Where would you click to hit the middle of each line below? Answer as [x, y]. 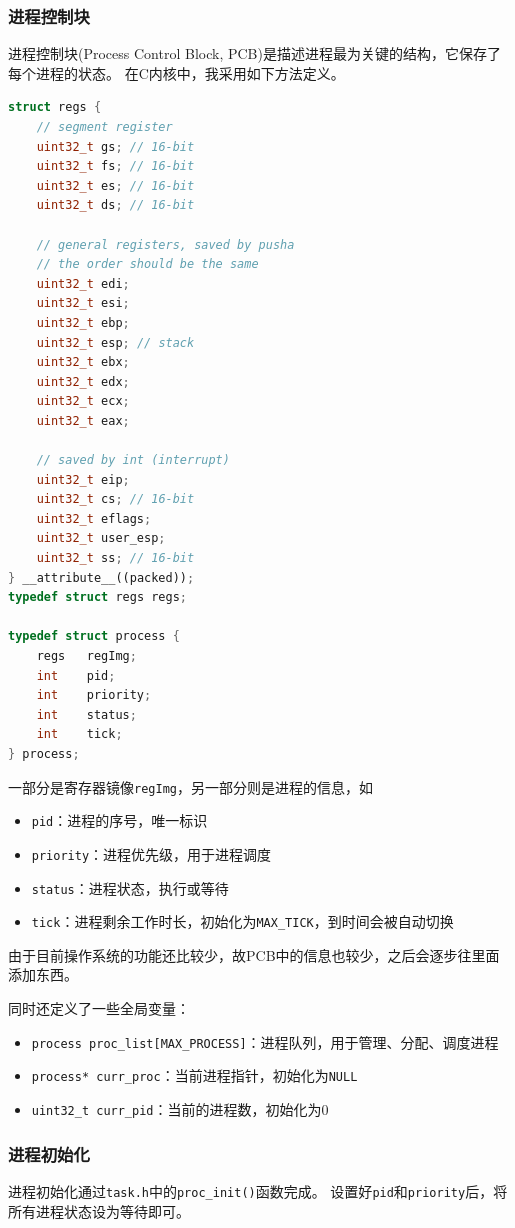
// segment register [104, 127]
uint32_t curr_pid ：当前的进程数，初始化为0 [180, 1108]
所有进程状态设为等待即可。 [99, 1210]
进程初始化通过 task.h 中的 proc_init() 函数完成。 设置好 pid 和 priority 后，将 [258, 1190]
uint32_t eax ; [83, 420]
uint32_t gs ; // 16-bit [115, 146]
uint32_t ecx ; [83, 401]
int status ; [86, 714]
